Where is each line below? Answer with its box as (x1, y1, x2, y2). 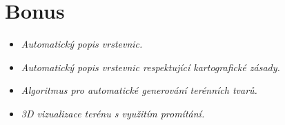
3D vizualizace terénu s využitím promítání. (21, 106, 205, 120)
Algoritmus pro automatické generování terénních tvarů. (21, 83, 257, 97)
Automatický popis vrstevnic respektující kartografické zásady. (21, 59, 280, 74)
